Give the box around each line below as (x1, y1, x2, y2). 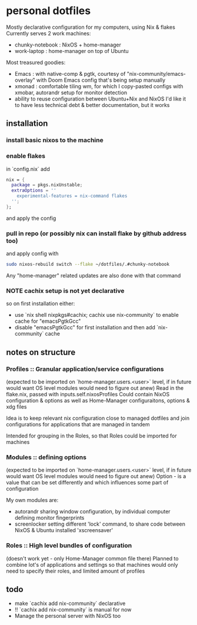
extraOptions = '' (11, 188, 57, 193)
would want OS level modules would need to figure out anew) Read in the (6, 384, 184, 392)
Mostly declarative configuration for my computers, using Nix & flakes (6, 24, 175, 31)
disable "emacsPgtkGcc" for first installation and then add (14, 324, 156, 331)
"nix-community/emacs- (126, 70, 186, 77)
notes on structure (6, 347, 76, 357)
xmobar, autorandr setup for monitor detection (14, 89, 128, 96)
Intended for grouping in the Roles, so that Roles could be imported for (6, 432, 178, 439)
